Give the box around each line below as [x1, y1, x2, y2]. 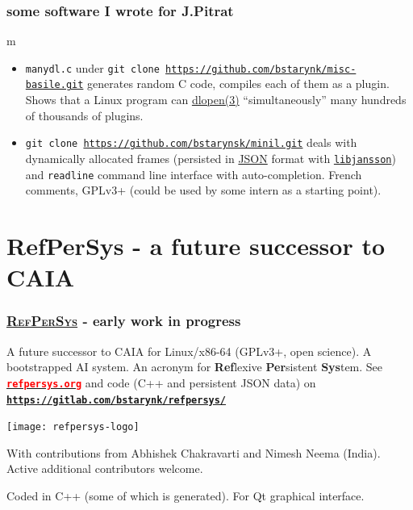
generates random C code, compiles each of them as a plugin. [87, 75, 390, 92]
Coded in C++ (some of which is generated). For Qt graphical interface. [6, 487, 365, 504]
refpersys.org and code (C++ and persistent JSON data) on [6, 374, 316, 391]
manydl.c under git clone [25, 59, 160, 76]
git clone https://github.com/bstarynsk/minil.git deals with [25, 134, 357, 151]
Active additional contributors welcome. [6, 460, 203, 477]
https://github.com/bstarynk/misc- [165, 63, 357, 75]
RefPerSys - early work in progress [6, 311, 241, 331]
